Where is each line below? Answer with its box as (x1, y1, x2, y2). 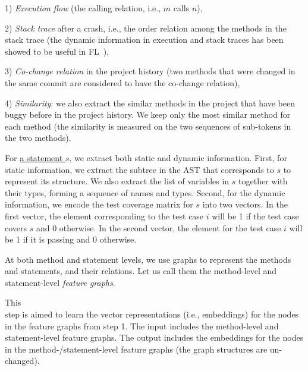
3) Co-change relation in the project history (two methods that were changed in (5, 65, 296, 77)
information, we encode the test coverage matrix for (5, 198, 193, 210)
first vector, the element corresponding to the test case (5, 209, 204, 222)
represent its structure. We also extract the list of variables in (5, 175, 230, 187)
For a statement (5, 151, 63, 164)
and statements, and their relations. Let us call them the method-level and (5, 265, 277, 277)
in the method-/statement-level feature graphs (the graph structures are (5, 342, 268, 355)
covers (5, 221, 27, 234)
